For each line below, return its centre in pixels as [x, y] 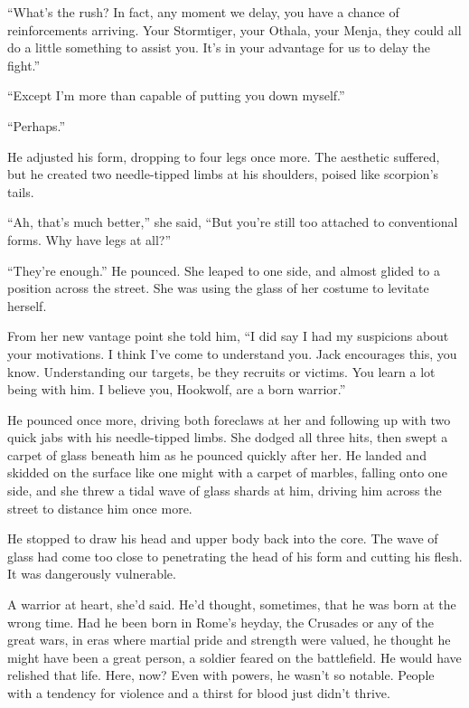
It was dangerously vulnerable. [92, 574]
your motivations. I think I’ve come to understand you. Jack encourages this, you [232, 353]
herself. [27, 305]
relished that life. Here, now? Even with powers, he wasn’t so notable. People [221, 675]
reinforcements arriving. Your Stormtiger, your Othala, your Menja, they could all [234, 29]
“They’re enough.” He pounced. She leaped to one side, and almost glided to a [224, 270]
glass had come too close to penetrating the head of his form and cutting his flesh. [235, 556]
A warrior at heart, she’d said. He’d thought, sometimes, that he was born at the [232, 604]
